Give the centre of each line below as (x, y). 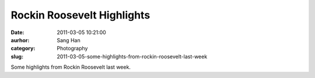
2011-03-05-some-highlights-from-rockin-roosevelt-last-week (132, 56)
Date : (17, 32)
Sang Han (69, 40)
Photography (72, 49)
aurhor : (20, 40)
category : (23, 49)
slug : (17, 56)
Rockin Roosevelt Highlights (80, 15)
